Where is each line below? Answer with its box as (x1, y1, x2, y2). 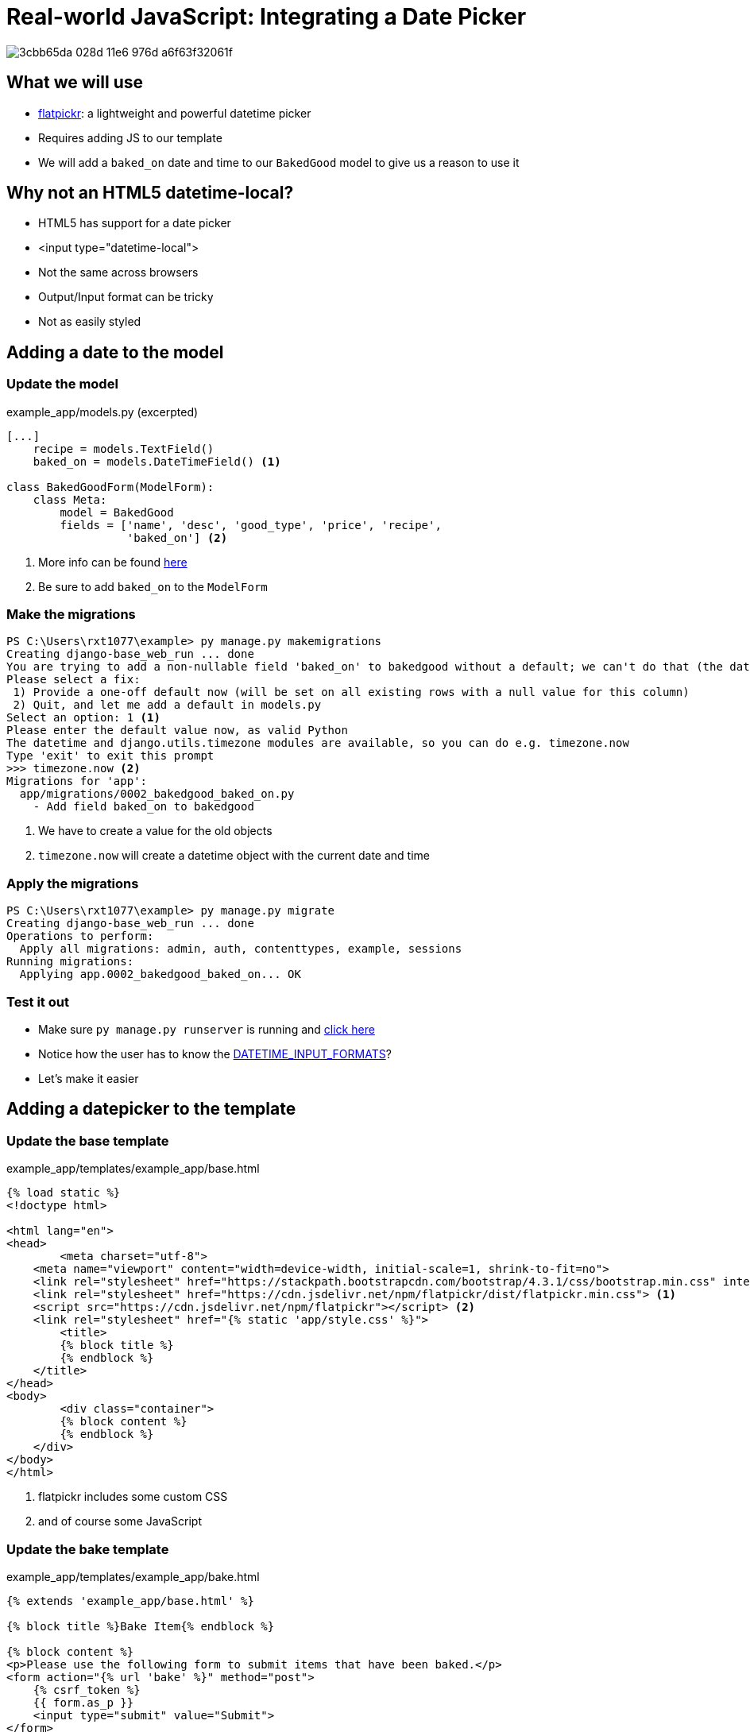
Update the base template (6, 1132, 169, 1149)
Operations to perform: (6, 930, 154, 943)
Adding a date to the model (6, 342, 224, 362)
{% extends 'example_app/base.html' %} (6, 1594, 254, 1607)
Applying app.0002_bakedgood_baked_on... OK (19, 968, 301, 981)
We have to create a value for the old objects (38, 824, 273, 838)
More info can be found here (38, 555, 187, 569)
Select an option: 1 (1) (6, 711, 160, 725)
